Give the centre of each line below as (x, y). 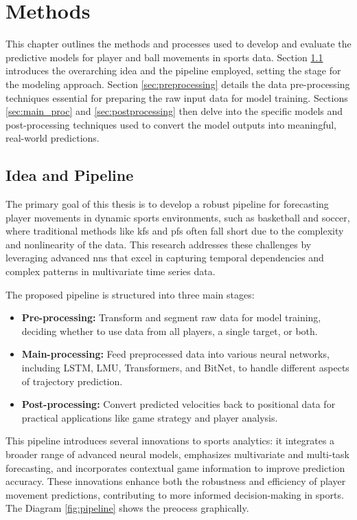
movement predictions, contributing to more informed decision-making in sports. (175, 494)
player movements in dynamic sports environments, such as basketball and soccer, (178, 217)
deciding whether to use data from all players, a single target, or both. (170, 331)
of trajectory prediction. (72, 381)
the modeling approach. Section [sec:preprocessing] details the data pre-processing (178, 84)
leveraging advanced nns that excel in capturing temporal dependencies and (165, 258)
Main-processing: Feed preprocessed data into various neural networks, (175, 354)
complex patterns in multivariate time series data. (111, 271)
